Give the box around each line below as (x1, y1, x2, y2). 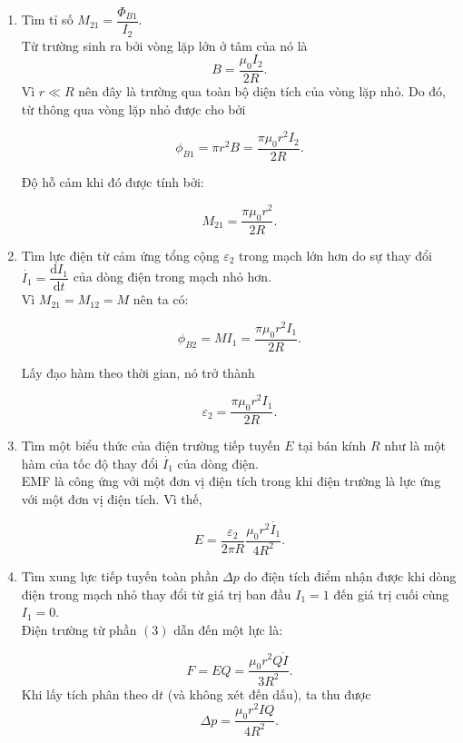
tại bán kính (298, 436, 367, 455)
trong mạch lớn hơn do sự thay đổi (239, 245, 432, 264)
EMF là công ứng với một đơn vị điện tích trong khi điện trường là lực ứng (21, 471, 441, 490)
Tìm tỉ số (21, 10, 74, 29)
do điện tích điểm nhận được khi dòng (243, 566, 457, 585)
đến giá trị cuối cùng (333, 584, 449, 603)
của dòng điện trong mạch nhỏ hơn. (73, 267, 271, 286)
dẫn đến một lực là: (173, 619, 283, 639)
